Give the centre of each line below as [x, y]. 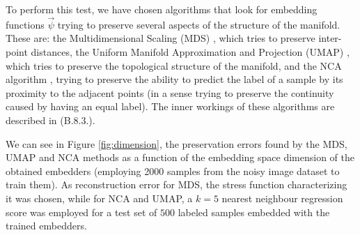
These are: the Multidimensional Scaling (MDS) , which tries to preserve [161, 38]
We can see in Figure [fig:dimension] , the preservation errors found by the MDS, [177, 143]
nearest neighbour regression [282, 198]
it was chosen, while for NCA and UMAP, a [99, 198]
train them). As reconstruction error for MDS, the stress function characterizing [177, 184]
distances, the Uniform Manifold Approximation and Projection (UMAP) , [190, 52]
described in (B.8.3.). [50, 120]
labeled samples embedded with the [254, 212]
